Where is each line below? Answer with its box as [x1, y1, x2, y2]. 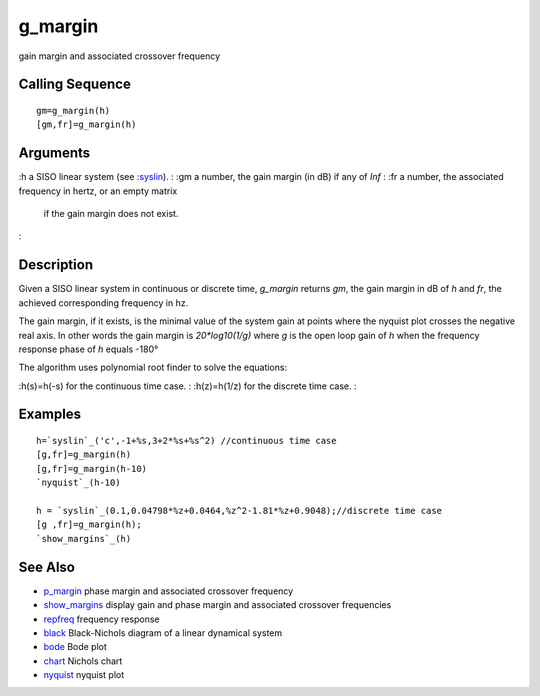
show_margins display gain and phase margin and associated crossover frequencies [43, 599, 392, 611]
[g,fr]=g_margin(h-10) [36, 463, 148, 474]
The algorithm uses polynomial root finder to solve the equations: [18, 361, 288, 374]
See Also [18, 558, 75, 575]
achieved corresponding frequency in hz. [18, 296, 189, 309]
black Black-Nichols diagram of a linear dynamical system [43, 626, 283, 639]
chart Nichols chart [43, 655, 123, 667]
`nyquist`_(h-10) [36, 477, 121, 489]
